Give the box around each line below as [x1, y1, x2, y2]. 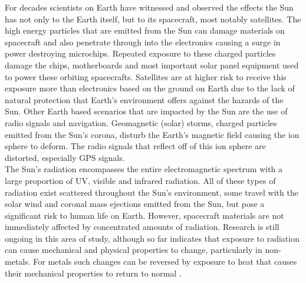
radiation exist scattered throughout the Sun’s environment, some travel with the [5, 186, 298, 198]
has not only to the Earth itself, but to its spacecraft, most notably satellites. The [5, 12, 301, 25]
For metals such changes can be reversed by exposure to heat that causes [33, 255, 297, 268]
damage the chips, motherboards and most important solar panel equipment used [5, 58, 299, 71]
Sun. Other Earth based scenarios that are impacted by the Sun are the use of [5, 105, 288, 117]
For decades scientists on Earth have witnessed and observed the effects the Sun [5, 1, 294, 13]
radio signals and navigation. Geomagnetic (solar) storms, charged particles [5, 116, 277, 129]
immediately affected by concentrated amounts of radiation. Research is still [5, 221, 279, 233]
